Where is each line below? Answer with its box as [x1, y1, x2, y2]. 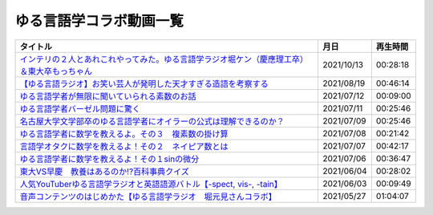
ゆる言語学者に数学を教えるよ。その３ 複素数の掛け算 [19, 128, 229, 140]
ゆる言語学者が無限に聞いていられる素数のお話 [19, 91, 196, 102]
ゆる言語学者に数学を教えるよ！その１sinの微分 [19, 153, 200, 164]
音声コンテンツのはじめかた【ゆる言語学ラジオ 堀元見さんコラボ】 [19, 191, 277, 202]
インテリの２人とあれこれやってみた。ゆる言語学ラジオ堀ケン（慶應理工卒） [19, 53, 309, 64]
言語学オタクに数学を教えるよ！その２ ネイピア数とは [19, 140, 229, 152]
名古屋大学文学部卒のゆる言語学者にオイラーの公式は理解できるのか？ [19, 116, 285, 127]
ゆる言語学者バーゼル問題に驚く [19, 103, 140, 114]
